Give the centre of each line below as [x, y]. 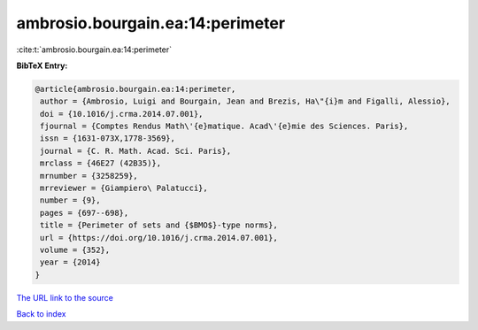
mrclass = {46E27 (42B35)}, [101, 163]
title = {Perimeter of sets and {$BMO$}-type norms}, [159, 225]
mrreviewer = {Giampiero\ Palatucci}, [124, 188]
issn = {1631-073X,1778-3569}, [108, 138]
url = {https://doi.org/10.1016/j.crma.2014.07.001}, [159, 238]
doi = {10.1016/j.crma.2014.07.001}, [122, 114]
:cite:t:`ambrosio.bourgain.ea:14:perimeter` [94, 50]
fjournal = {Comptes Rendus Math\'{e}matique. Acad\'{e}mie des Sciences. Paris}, [224, 127]
